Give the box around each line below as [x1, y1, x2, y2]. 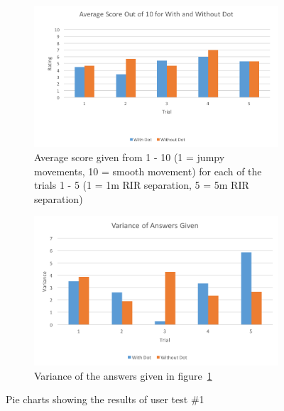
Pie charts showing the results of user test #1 [6, 392, 204, 407]
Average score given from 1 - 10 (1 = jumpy [34, 150, 225, 165]
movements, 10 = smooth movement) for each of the [34, 163, 262, 178]
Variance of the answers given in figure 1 [34, 368, 212, 383]
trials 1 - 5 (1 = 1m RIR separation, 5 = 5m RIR [34, 177, 249, 192]
